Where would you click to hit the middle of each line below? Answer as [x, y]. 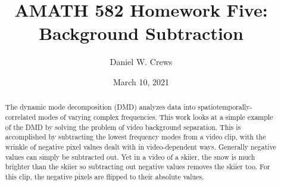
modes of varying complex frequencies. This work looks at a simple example [156, 117]
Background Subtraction [141, 33]
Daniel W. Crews [141, 62]
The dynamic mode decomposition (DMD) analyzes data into [100, 107]
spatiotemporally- [225, 107]
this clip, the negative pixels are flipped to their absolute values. [104, 176]
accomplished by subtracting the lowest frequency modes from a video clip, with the [135, 137]
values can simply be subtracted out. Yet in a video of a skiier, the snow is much [130, 156]
